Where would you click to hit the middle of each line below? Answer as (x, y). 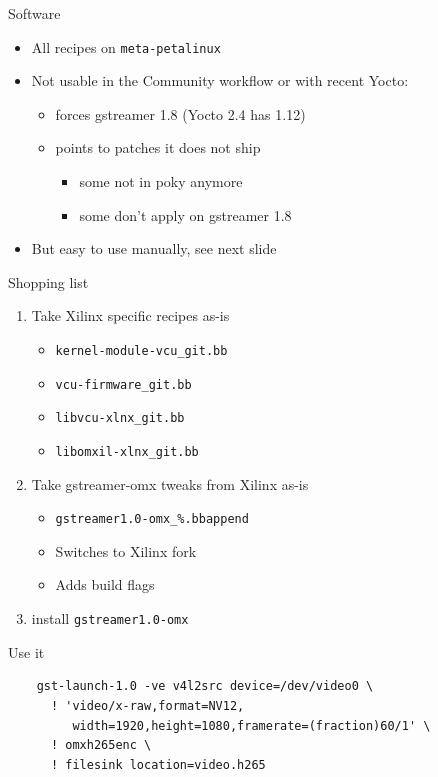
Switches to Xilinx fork (126, 550)
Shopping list (48, 281)
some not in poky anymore (161, 181)
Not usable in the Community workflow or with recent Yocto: (220, 80)
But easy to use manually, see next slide (154, 248)
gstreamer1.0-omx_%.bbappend (152, 519)
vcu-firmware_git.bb (123, 384)
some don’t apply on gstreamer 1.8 (185, 214)
